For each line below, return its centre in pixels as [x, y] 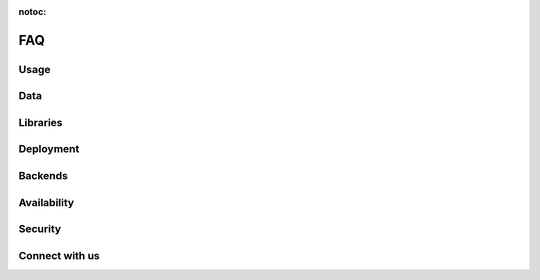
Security [40, 229]
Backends [43, 176]
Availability [46, 202]
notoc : [32, 11]
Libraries [41, 122]
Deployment [49, 149]
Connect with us [59, 255]
